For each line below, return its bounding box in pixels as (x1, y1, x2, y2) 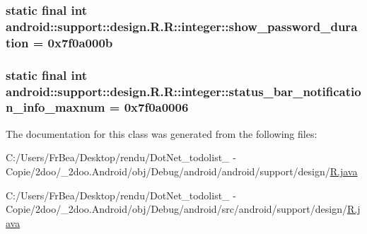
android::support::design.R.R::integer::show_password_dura (6, 17, 358, 35)
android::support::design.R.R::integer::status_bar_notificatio (6, 82, 361, 100)
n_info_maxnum (6, 98, 105, 116)
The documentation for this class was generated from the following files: (6, 126, 318, 141)
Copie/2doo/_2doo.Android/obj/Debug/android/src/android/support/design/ (6, 201, 347, 216)
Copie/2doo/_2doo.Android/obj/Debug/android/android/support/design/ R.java (6, 163, 358, 178)
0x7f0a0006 (124, 98, 189, 116)
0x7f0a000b (47, 33, 113, 51)
